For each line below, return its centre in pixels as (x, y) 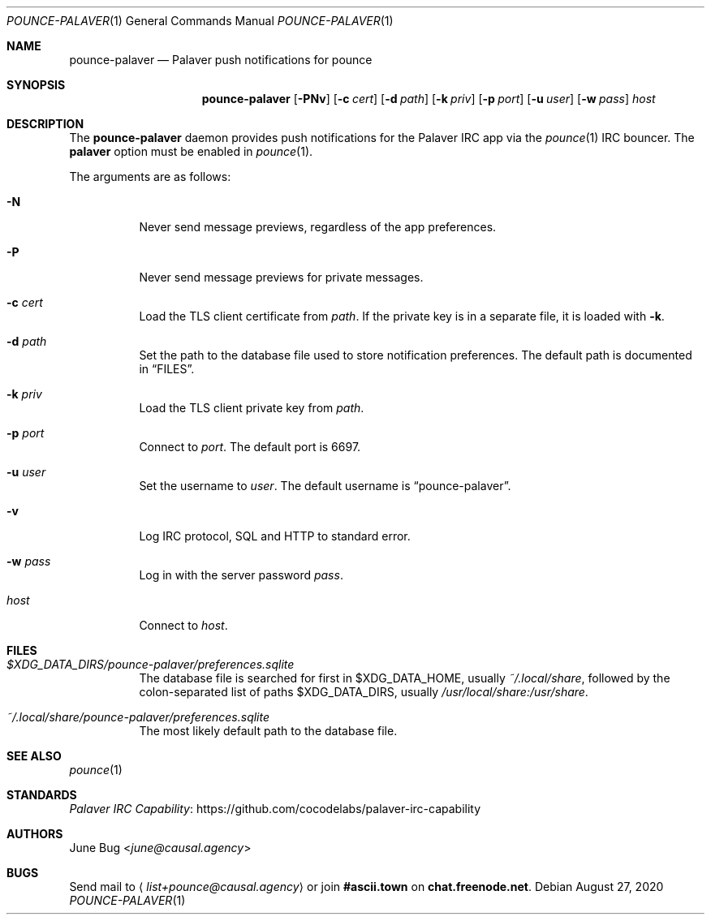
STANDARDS (42, 795)
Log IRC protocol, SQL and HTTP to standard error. (275, 536)
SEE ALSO (34, 756)
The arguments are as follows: (150, 176)
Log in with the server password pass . (241, 575)
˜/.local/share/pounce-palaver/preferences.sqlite (138, 717)
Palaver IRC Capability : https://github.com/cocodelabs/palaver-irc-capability (275, 809)
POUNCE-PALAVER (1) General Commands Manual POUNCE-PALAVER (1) (200, 21)
